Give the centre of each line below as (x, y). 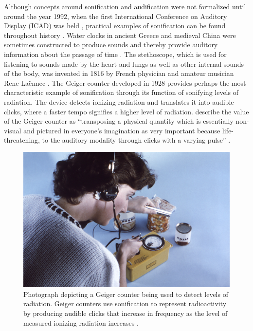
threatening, (22, 140)
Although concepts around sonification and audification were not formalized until (125, 6)
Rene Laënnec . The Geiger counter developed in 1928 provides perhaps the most (125, 83)
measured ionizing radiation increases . (81, 322)
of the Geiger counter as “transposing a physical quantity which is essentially (119, 121)
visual (13, 130)
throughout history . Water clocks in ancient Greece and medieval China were (120, 35)
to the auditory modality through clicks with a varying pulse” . (136, 140)
